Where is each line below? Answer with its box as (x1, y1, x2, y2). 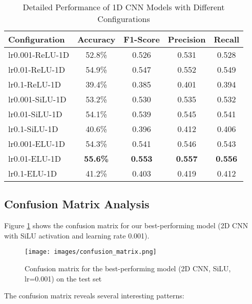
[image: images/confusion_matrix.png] (25, 248, 157, 256)
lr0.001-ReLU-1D (8, 49, 69, 60)
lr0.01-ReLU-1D (8, 63, 65, 75)
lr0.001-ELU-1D (8, 138, 65, 149)
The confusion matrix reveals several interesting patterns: (4, 290, 184, 301)
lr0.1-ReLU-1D (8, 78, 61, 90)
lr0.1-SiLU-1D (8, 123, 58, 135)
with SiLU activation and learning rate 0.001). (4, 230, 150, 241)
